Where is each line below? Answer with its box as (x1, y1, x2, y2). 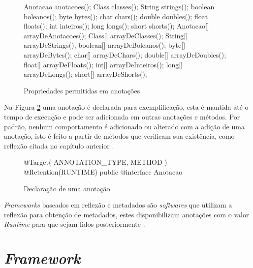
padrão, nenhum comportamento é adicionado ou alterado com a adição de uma (4, 121, 245, 131)
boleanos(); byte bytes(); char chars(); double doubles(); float (24, 11, 208, 21)
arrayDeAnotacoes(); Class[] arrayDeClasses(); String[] (24, 30, 188, 40)
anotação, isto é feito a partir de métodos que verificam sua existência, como (4, 131, 235, 141)
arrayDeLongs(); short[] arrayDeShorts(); (24, 69, 147, 79)
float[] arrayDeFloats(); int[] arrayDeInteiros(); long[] (24, 59, 183, 69)
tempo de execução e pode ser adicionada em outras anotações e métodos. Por (4, 111, 240, 121)
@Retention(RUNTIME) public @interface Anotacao (24, 166, 183, 177)
